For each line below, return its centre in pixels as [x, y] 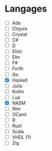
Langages [26, 9]
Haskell [20, 80]
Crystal [19, 34]
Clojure [19, 29]
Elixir [17, 52]
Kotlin [18, 91]
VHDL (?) [21, 137]
